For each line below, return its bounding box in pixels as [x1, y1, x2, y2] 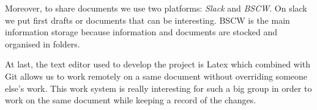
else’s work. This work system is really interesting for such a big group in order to [5, 81, 312, 94]
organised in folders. [5, 37, 80, 50]
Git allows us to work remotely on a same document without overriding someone [5, 69, 308, 82]
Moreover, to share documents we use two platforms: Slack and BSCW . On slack [5, 2, 307, 14]
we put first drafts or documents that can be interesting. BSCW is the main [5, 13, 290, 26]
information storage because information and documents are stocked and [5, 26, 277, 38]
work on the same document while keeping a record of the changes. [5, 94, 256, 106]
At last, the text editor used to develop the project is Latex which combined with [5, 58, 311, 70]
